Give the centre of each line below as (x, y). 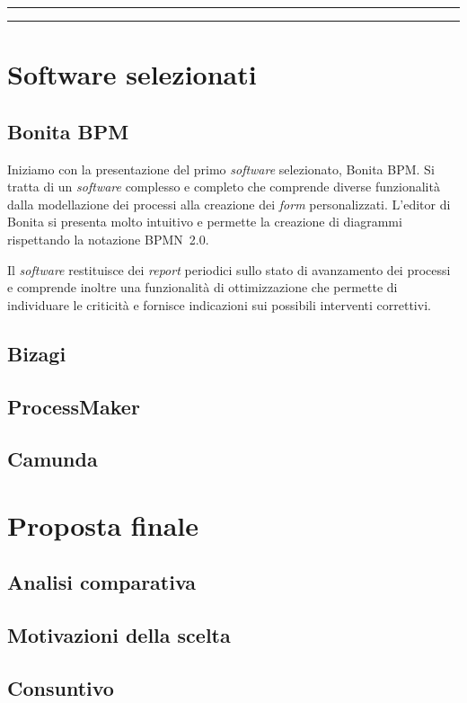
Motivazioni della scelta (119, 635)
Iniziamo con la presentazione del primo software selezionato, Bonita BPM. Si (221, 169)
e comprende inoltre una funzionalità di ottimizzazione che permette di (203, 287)
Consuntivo (61, 688)
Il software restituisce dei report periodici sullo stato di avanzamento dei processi (229, 269)
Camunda (53, 459)
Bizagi (37, 353)
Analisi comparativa (102, 582)
